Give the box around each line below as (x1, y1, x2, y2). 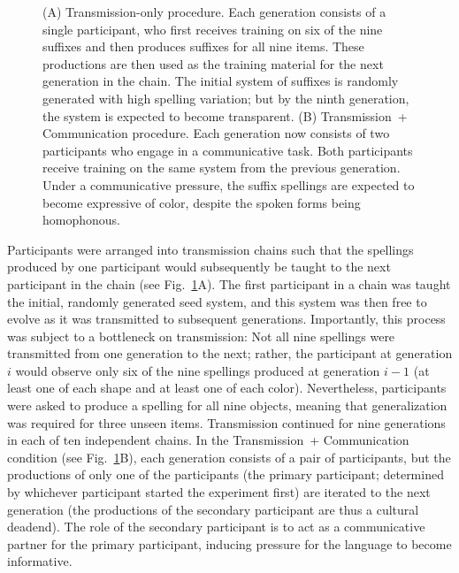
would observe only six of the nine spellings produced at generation (15, 361, 380, 379)
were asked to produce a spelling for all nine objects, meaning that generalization (7, 396, 448, 415)
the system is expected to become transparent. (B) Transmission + (42, 106, 408, 125)
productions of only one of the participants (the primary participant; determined (7, 465, 444, 484)
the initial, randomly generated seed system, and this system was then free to (7, 292, 427, 310)
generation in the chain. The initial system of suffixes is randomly (42, 72, 399, 90)
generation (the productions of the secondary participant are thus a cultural (7, 500, 419, 518)
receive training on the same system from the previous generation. (42, 158, 401, 177)
